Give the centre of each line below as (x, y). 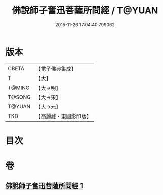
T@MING (19, 88)
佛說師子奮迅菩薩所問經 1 (44, 186)
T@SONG (19, 97)
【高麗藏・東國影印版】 (64, 116)
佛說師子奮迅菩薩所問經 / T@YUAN (85, 10)
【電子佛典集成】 (56, 69)
